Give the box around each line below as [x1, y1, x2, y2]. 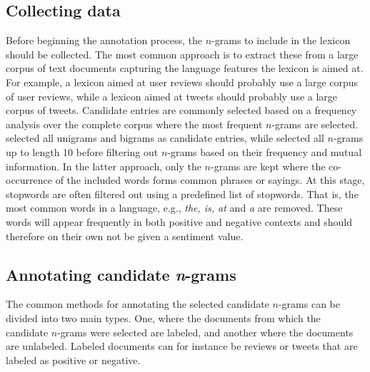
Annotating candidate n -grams [6, 263, 236, 285]
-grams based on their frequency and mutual [167, 144, 362, 159]
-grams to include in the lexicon [211, 33, 351, 48]
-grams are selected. [271, 116, 359, 131]
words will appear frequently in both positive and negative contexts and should [6, 214, 353, 229]
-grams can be [278, 296, 340, 311]
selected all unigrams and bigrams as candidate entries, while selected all [6, 130, 324, 145]
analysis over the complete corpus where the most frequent [6, 116, 263, 131]
